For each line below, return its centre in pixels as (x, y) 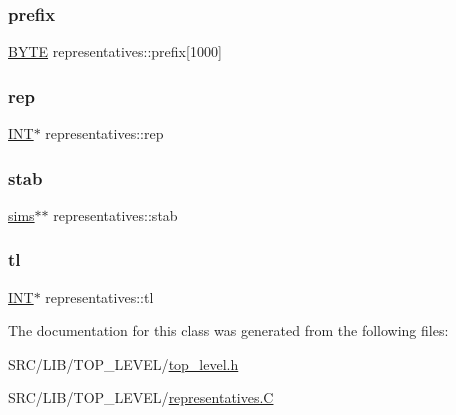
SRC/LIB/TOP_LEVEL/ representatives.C (141, 397)
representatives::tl (99, 296)
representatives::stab (115, 214)
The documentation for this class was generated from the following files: (228, 330)
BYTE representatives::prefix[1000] (115, 51)
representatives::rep (104, 133)
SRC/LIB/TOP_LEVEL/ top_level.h (123, 363)
